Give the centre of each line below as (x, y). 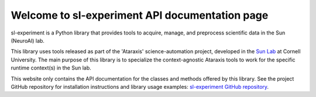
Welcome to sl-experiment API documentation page (140, 15)
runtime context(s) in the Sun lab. (51, 68)
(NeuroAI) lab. (28, 40)
